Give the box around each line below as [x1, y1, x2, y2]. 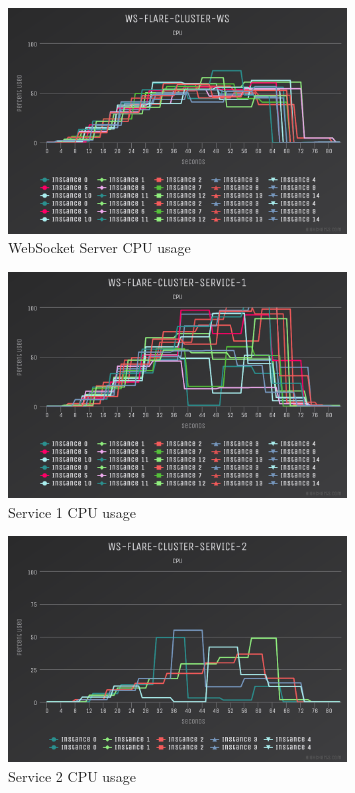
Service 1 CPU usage [8, 501, 136, 522]
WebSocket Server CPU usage [8, 237, 191, 258]
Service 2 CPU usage [8, 765, 136, 786]
